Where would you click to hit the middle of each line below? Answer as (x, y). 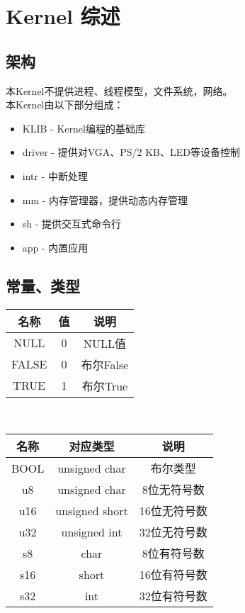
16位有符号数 (173, 575)
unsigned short (92, 510)
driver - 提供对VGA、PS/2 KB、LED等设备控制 (131, 152)
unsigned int (92, 532)
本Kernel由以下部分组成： (65, 105)
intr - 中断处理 (55, 175)
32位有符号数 (173, 596)
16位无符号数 (173, 511)
